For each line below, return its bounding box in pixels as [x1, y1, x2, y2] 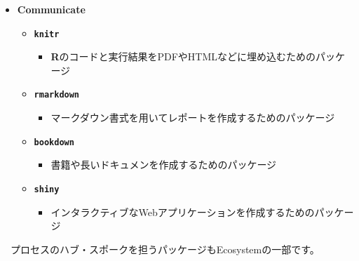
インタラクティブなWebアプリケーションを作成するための [50, 204, 315, 219]
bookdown [34, 137, 74, 147]
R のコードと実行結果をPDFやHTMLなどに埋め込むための [50, 49, 316, 64]
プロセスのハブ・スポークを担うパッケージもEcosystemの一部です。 [10, 241, 320, 256]
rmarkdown [34, 90, 80, 100]
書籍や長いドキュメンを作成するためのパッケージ [50, 157, 277, 172]
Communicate [17, 2, 86, 16]
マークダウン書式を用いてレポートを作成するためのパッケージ [50, 110, 335, 125]
